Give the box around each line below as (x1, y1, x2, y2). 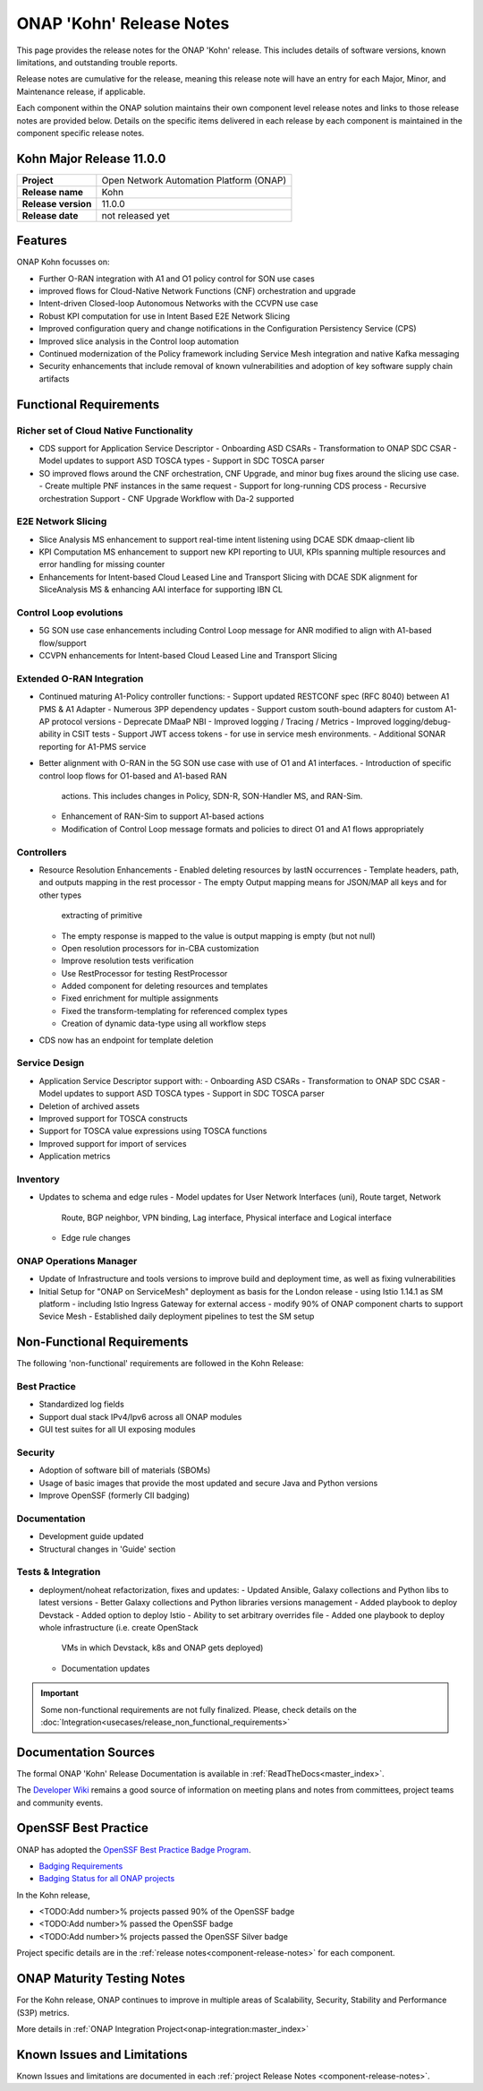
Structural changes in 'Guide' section (38, 1544, 176, 1554)
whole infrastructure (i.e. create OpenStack (38, 1622, 199, 1632)
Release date (21, 209, 79, 221)
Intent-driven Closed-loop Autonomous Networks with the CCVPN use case (38, 298, 319, 309)
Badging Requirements (38, 1860, 123, 1872)
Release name (21, 185, 84, 198)
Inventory (16, 1173, 60, 1185)
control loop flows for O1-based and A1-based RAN (38, 770, 227, 781)
